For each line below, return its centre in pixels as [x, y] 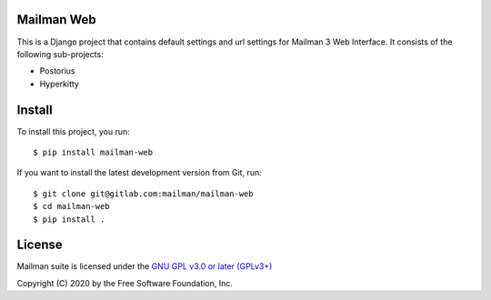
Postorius [57, 71]
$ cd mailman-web [71, 206]
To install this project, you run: [74, 131]
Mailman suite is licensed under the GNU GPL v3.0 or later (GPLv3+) [145, 266]
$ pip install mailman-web [93, 152]
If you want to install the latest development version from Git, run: [140, 173]
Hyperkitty [59, 84]
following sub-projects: [60, 54]
